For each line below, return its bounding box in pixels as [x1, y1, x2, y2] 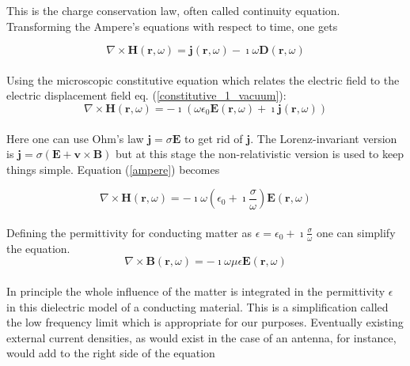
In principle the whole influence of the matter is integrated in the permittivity [6, 282, 385, 299]
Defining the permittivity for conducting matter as [6, 224, 252, 240]
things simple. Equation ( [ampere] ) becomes [6, 160, 220, 177]
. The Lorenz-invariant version [250, 130, 397, 146]
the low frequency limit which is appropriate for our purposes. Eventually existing [6, 314, 404, 330]
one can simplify [316, 224, 396, 240]
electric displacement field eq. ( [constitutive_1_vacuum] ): [6, 87, 287, 104]
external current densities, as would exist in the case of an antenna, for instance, [6, 329, 397, 345]
